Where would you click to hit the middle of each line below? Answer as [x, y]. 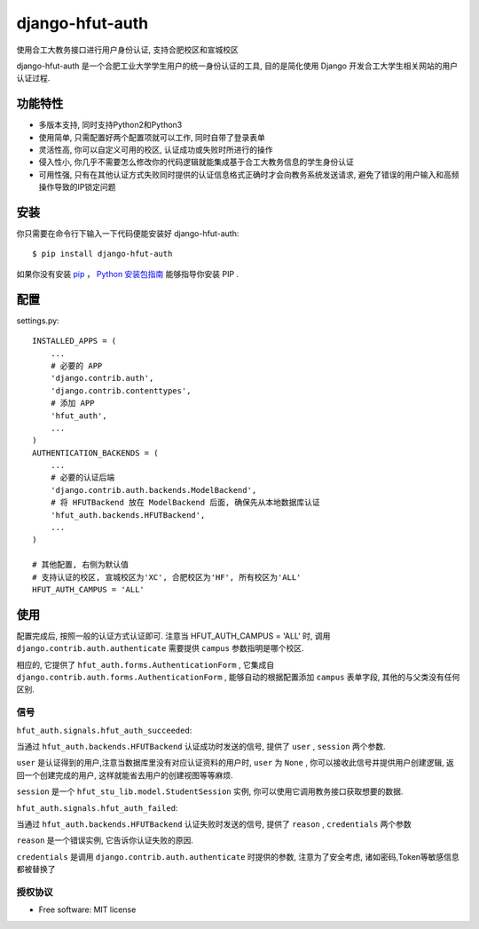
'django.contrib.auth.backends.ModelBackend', [153, 490]
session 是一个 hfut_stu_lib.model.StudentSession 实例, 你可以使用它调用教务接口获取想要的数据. [210, 791]
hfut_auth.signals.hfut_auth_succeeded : [104, 730]
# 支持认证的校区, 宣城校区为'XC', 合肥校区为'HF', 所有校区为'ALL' [167, 577]
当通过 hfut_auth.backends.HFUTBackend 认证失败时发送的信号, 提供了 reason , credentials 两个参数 [214, 824]
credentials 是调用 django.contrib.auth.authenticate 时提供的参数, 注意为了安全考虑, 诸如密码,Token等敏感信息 [238, 856]
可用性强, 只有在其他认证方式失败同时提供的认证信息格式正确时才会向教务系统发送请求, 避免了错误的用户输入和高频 [249, 174]
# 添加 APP [72, 403]
